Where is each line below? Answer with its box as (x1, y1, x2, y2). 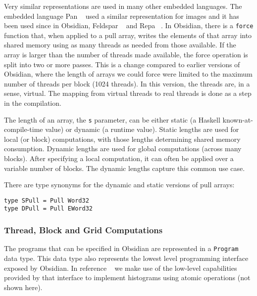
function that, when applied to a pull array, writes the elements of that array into (4, 30, 252, 40)
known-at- (222, 114, 253, 125)
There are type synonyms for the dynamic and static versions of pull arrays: (4, 179, 235, 190)
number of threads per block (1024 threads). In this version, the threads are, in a (4, 78, 250, 88)
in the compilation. (4, 98, 61, 108)
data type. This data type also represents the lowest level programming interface (4, 253, 249, 263)
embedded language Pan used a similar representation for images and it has (4, 10, 239, 21)
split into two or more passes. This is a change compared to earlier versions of (4, 59, 240, 69)
